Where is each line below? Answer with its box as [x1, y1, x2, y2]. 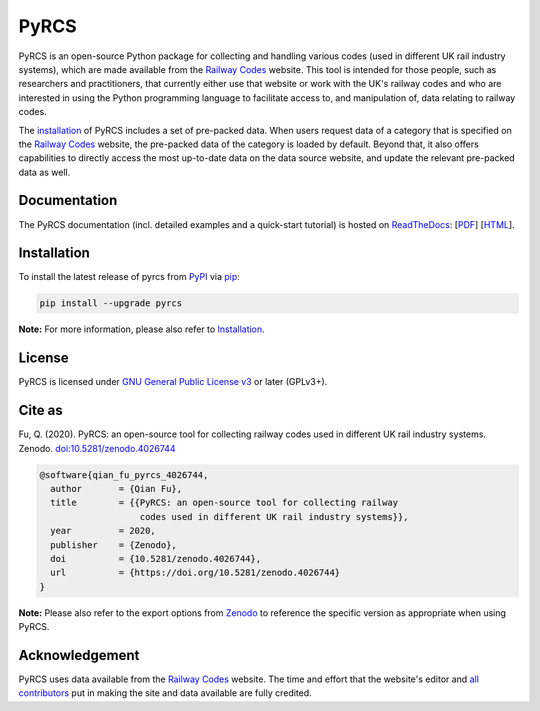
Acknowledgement [18, 646, 140, 664]
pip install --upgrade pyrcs [39, 298, 183, 309]
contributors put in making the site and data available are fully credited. [18, 687, 312, 699]
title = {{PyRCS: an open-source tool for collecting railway [50, 497, 399, 509]
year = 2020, [50, 525, 157, 537]
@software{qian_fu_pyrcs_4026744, [39, 469, 209, 480]
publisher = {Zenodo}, [50, 539, 177, 550]
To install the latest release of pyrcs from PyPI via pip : [18, 271, 240, 283]
